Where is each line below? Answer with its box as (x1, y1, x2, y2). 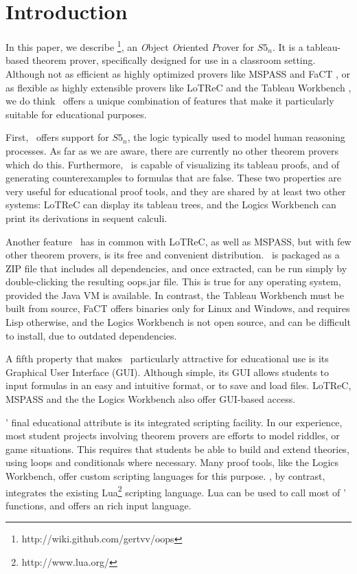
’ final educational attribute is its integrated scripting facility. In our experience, (5, 415, 343, 429)
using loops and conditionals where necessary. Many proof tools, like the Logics (5, 455, 339, 470)
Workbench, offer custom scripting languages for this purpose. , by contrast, (5, 469, 325, 483)
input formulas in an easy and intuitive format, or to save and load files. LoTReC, (5, 378, 352, 393)
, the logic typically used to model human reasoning (127, 130, 345, 144)
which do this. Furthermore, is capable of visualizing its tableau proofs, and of (5, 157, 340, 171)
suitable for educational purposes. (5, 107, 147, 121)
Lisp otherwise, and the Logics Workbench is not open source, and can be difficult (5, 315, 351, 329)
